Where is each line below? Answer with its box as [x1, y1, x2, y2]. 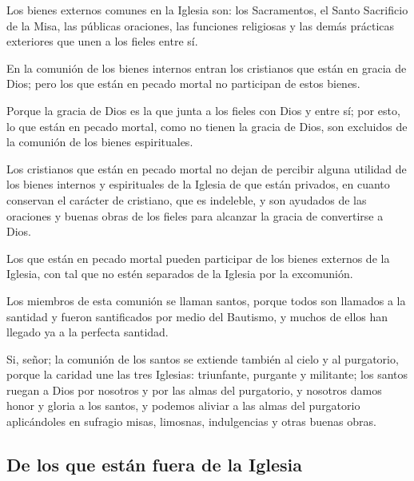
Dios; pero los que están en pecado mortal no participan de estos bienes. [6, 75, 360, 92]
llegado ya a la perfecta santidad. [6, 324, 169, 340]
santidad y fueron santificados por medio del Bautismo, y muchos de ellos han [6, 308, 388, 324]
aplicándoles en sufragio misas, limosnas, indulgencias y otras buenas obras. [6, 413, 376, 430]
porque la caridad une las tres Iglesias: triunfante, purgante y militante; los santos [6, 366, 408, 383]
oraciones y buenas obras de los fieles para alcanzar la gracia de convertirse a [6, 207, 384, 224]
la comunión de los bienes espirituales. [6, 133, 193, 150]
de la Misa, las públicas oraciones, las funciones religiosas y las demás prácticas [6, 17, 395, 34]
